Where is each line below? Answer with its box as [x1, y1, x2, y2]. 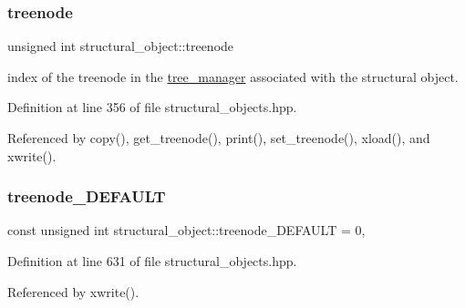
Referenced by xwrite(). [7, 282, 139, 301]
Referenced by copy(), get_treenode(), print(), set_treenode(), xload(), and [7, 128, 430, 147]
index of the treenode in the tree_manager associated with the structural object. [7, 67, 459, 86]
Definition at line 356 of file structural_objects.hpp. [7, 98, 297, 117]
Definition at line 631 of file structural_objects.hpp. [7, 252, 297, 270]
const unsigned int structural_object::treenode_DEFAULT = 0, [7, 221, 366, 240]
